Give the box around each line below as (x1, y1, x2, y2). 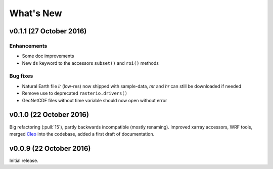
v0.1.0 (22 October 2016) (9, 110, 89, 119)
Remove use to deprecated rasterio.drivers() (22, 90, 127, 96)
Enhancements (9, 42, 48, 49)
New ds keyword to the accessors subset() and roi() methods (22, 60, 159, 66)
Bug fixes (9, 72, 33, 79)
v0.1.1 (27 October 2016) (9, 27, 87, 35)
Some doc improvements (22, 53, 74, 59)
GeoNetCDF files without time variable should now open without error (22, 97, 167, 103)
